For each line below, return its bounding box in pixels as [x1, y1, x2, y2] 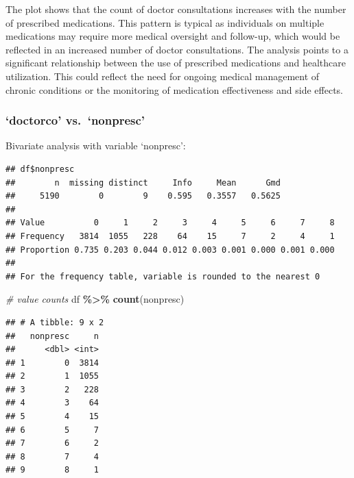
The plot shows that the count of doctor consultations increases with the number [5, 2, 346, 16]
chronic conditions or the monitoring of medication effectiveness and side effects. [5, 82, 344, 97]
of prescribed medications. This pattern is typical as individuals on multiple [5, 15, 324, 29]
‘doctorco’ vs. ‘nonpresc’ [5, 112, 145, 129]
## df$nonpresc [5, 164, 75, 174]
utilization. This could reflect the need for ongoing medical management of [5, 68, 320, 83]
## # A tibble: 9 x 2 [5, 317, 104, 327]
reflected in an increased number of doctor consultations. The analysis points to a [5, 42, 349, 56]
